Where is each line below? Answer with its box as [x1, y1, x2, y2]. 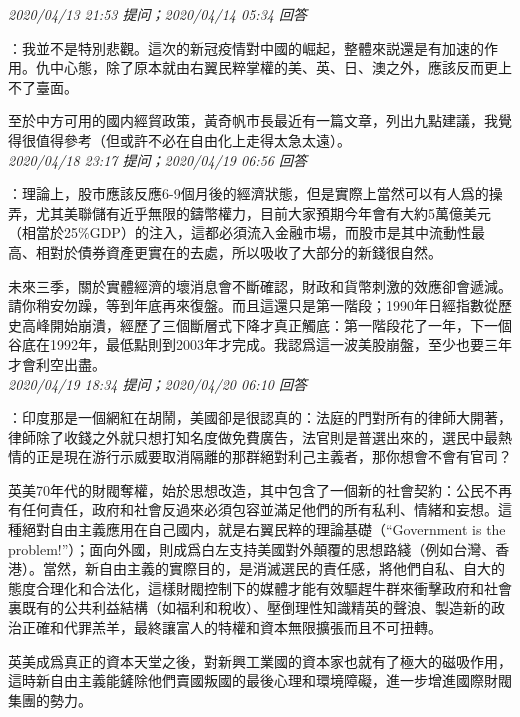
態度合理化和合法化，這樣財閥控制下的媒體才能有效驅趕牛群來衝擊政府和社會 [8, 577, 512, 598]
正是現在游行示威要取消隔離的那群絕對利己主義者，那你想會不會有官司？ [35, 446, 512, 467]
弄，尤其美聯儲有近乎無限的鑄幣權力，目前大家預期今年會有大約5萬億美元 [8, 202, 491, 223]
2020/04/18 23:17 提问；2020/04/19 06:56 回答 [8, 149, 307, 170]
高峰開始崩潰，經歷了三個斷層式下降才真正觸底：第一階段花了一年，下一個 [21, 314, 512, 335]
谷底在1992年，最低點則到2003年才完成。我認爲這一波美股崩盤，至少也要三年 [8, 334, 512, 355]
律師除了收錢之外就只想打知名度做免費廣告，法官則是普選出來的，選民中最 [8, 426, 498, 447]
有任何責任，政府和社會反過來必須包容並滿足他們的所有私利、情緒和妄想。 [8, 499, 498, 520]
